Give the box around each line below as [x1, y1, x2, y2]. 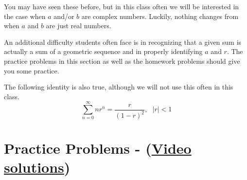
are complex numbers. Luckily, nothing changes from [81, 11, 239, 21]
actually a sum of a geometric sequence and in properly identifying [4, 46, 203, 56]
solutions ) [4, 157, 71, 177]
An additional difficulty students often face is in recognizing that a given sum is [4, 36, 242, 47]
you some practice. [4, 65, 59, 75]
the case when [4, 11, 46, 21]
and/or [53, 11, 74, 21]
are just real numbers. [46, 20, 111, 31]
